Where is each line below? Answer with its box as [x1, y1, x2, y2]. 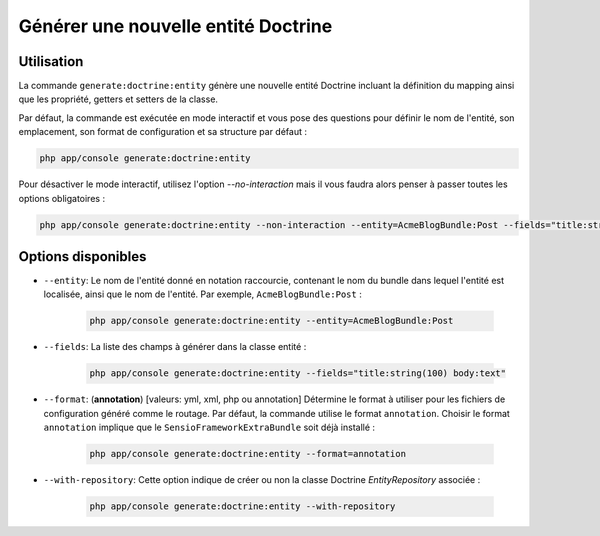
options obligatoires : [18, 192, 105, 204]
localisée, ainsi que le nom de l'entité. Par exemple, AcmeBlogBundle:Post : [43, 288, 362, 300]
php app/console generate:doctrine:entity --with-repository [89, 501, 396, 512]
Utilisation [18, 53, 84, 70]
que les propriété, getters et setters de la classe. [18, 93, 219, 105]
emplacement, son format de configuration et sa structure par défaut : [18, 126, 307, 138]
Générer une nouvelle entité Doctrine [18, 15, 333, 37]
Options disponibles [18, 248, 147, 265]
